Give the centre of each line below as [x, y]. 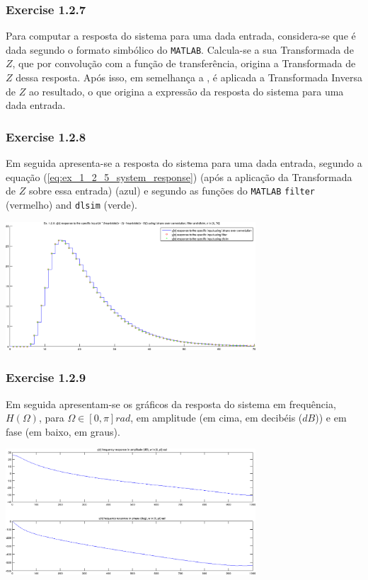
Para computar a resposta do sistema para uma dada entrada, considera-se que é [181, 36]
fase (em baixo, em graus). [63, 431]
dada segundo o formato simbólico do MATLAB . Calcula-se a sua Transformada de [180, 49]
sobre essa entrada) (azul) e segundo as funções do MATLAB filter [172, 191]
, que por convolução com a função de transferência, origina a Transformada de [184, 63]
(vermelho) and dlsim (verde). [71, 204]
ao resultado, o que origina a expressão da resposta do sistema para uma [186, 91]
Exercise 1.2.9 [46, 377]
